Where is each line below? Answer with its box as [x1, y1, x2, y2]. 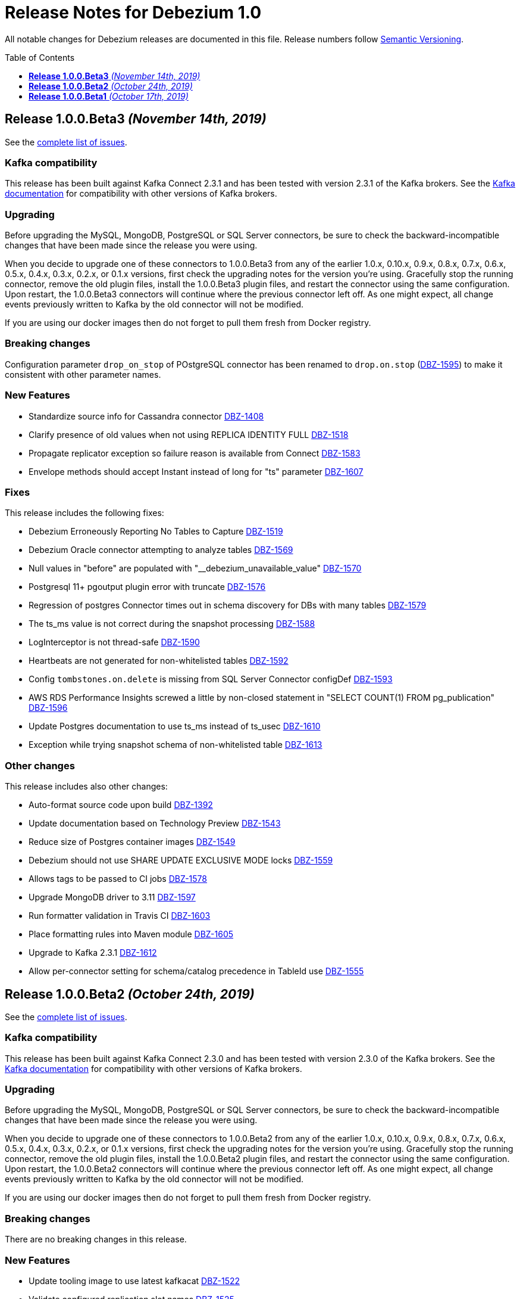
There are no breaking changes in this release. [5, 1234, 187, 1245]
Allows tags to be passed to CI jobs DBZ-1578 [29, 874, 207, 884]
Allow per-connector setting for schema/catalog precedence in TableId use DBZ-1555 [29, 966, 364, 977]
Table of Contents [5, 52, 75, 63]
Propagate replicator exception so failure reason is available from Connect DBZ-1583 [29, 447, 361, 458]
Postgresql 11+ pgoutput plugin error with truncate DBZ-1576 [29, 582, 266, 592]
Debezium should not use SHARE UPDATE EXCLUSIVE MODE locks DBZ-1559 [29, 855, 333, 866]
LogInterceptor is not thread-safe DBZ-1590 [29, 637, 200, 648]
